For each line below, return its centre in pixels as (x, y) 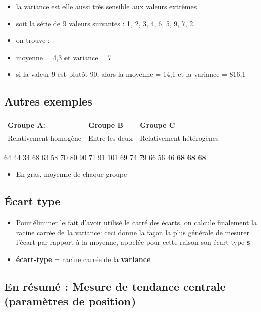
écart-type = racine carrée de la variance (83, 259)
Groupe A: (27, 124)
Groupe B (106, 124)
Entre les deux (111, 138)
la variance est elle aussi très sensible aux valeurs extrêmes (106, 6)
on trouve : (33, 40)
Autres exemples (48, 101)
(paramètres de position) (70, 301)
